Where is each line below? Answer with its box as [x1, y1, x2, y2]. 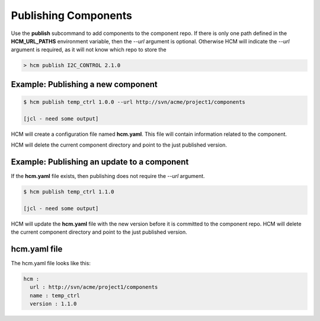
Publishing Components [11, 9, 133, 22]
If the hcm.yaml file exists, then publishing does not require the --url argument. [11, 172, 205, 179]
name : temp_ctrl [30, 292, 80, 299]
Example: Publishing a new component [11, 79, 158, 89]
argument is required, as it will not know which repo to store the [11, 46, 167, 53]
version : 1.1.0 [30, 300, 77, 307]
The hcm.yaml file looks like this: [11, 260, 91, 267]
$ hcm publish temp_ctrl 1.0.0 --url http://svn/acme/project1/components [23, 98, 246, 105]
